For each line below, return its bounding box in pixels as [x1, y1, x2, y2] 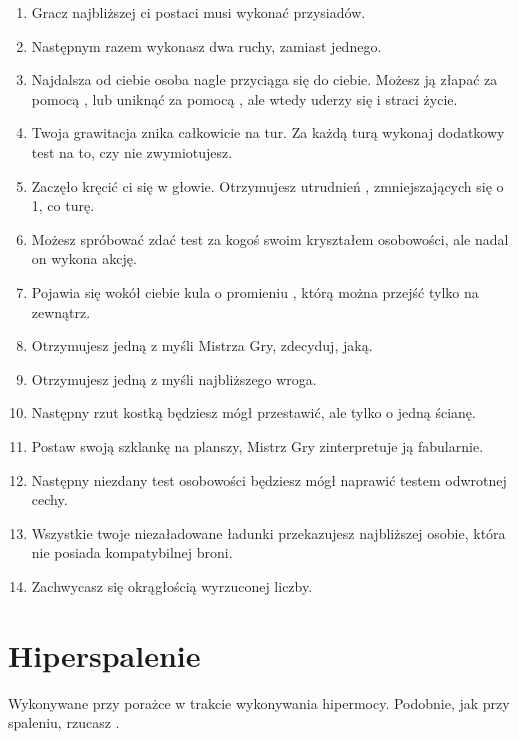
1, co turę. [31, 195, 95, 216]
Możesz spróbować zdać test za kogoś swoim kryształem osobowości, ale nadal [31, 228, 509, 249]
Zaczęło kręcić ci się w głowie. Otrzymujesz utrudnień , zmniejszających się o [31, 175, 504, 196]
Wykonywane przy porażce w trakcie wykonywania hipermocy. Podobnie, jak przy [8, 692, 510, 713]
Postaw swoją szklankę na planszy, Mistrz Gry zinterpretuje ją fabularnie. [31, 435, 484, 456]
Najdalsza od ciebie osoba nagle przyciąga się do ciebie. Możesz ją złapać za [31, 69, 498, 90]
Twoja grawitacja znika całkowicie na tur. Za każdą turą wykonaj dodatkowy [31, 122, 505, 143]
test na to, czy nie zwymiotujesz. [31, 141, 233, 162]
